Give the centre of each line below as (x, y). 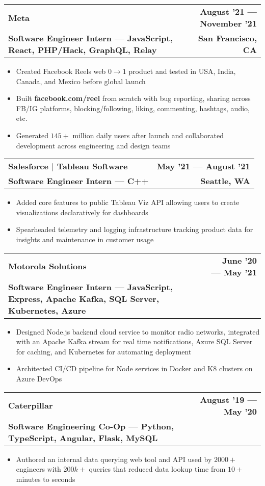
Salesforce (28, 166)
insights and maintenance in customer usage (85, 239)
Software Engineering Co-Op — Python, (91, 426)
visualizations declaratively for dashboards (82, 212)
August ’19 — (228, 399)
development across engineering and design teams (93, 145)
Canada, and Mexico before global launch (81, 81)
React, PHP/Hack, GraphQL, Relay (83, 50)
